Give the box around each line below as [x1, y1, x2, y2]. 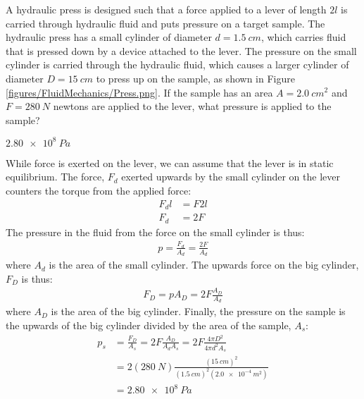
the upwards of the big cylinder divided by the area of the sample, [6, 317, 291, 332]
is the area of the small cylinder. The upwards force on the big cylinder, [49, 257, 359, 272]
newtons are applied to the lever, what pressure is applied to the [53, 99, 332, 113]
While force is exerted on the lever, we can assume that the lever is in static [6, 155, 334, 170]
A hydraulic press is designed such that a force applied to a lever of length [6, 2, 327, 16]
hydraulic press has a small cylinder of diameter [6, 30, 212, 44]
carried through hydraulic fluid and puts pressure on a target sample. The [6, 16, 325, 30]
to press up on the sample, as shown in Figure [96, 70, 295, 85]
